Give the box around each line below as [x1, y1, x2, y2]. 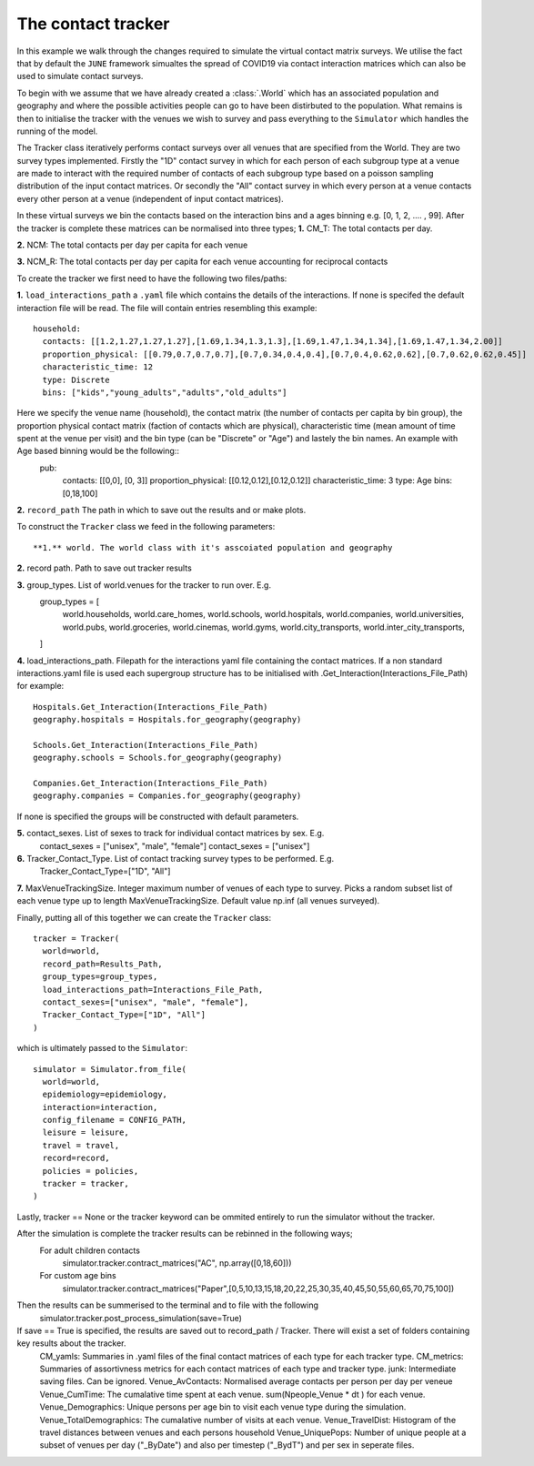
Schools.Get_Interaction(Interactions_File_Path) [33, 740, 259, 750]
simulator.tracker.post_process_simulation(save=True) [39, 1312, 243, 1323]
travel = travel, [42, 1140, 120, 1150]
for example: [16, 681, 65, 692]
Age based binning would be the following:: [16, 446, 179, 457]
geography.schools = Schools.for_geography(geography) [33, 753, 283, 763]
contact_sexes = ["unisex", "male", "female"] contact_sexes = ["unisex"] [39, 840, 310, 851]
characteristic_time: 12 [42, 362, 154, 372]
